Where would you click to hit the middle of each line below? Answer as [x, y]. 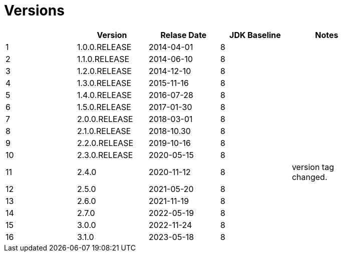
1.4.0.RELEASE [104, 95]
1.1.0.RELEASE [103, 59]
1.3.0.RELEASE [104, 83]
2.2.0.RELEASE [105, 143]
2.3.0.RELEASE [105, 155]
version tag [313, 167]
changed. [309, 177]
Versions [34, 10]
